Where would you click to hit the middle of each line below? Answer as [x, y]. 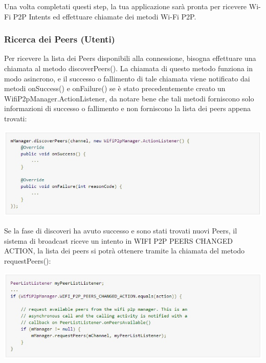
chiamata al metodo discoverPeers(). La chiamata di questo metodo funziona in [129, 68]
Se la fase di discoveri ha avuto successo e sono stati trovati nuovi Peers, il [121, 230]
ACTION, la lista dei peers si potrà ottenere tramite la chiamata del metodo [125, 251]
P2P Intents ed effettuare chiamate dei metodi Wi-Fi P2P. [105, 16]
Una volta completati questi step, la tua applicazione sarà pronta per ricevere [126, 6]
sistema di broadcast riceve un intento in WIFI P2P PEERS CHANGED [119, 240]
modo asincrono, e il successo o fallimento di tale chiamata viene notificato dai [127, 78]
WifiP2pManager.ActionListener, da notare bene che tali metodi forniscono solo [129, 98]
